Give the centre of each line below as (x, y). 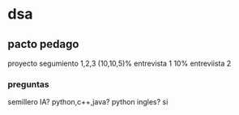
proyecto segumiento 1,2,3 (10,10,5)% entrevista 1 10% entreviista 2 (119, 63)
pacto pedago (43, 44)
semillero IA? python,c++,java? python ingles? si (88, 102)
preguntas (28, 84)
